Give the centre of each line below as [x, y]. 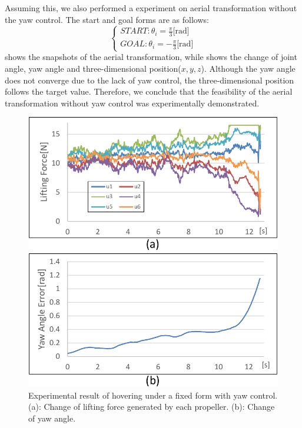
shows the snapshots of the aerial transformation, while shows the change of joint [151, 57]
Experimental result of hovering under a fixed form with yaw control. [153, 395]
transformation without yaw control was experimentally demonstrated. [132, 103]
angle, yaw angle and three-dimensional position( [93, 68]
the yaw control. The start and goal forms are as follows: [107, 19]
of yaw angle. [52, 418]
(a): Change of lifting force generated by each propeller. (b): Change [152, 407]
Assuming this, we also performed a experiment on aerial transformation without [151, 8]
